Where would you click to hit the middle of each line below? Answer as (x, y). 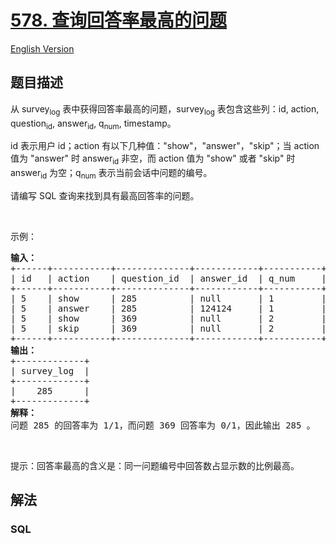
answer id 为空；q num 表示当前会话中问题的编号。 (111, 174)
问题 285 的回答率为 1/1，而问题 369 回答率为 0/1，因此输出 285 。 (163, 425)
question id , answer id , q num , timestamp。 (93, 124)
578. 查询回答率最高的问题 (119, 20)
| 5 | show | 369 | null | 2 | (168, 318)
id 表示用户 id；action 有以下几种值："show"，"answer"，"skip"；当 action (165, 146)
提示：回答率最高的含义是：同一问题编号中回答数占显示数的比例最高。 (155, 465)
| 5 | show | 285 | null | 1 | (168, 298)
